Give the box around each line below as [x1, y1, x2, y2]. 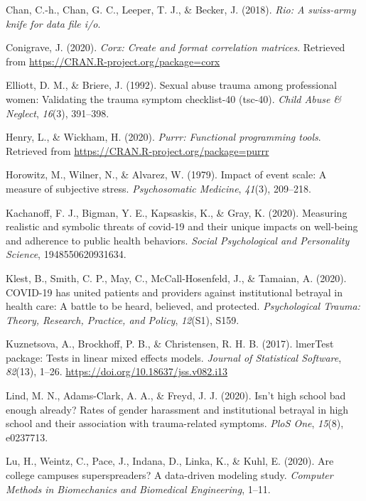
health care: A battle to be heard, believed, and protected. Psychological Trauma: [6, 298, 360, 313]
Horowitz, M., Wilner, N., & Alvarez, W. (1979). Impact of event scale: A [6, 167, 327, 182]
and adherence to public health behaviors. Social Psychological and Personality [6, 232, 350, 247]
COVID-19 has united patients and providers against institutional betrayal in [6, 284, 343, 299]
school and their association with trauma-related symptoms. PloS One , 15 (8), [6, 416, 344, 431]
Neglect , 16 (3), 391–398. [6, 105, 109, 120]
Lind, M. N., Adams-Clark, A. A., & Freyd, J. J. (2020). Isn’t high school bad [6, 388, 346, 403]
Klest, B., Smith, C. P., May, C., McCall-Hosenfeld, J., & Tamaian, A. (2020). [6, 270, 347, 285]
